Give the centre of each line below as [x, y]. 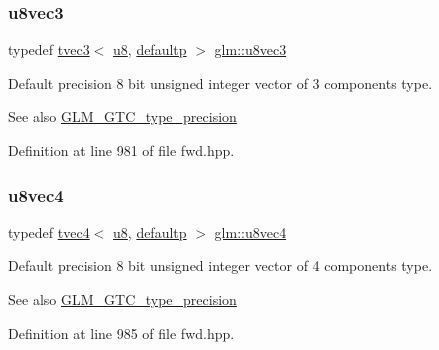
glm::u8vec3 [250, 49]
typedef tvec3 [49, 49]
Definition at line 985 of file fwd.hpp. [121, 332]
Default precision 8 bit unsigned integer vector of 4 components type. [220, 265]
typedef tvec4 [49, 231]
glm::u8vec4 [250, 231]
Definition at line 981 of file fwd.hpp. [121, 150]
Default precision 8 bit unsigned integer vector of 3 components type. [220, 82]
